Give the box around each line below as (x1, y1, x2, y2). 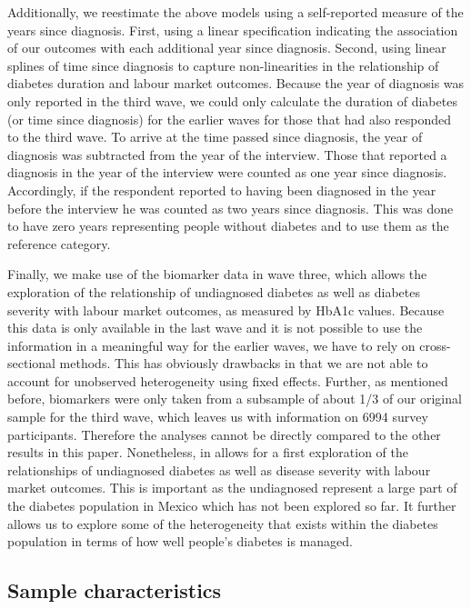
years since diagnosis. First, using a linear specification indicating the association (7, 20, 458, 39)
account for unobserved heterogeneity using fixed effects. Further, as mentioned (7, 371, 448, 390)
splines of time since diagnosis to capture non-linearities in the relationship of (7, 55, 439, 75)
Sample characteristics (7, 576, 222, 604)
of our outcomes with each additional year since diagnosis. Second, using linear (7, 38, 446, 57)
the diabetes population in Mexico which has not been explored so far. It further (7, 496, 456, 515)
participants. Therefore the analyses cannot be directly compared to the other (7, 424, 441, 444)
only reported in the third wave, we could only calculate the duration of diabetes (7, 91, 457, 110)
